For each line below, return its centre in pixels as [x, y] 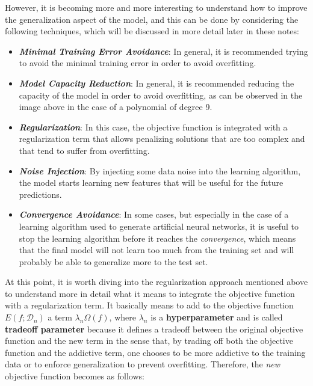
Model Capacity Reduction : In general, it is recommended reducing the [156, 83]
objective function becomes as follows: [75, 376]
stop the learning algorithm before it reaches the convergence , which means [157, 238]
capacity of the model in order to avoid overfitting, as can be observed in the [161, 95]
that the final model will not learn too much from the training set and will [156, 250]
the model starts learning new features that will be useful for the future [151, 182]
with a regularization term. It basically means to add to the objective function [149, 305]
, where [122, 317]
